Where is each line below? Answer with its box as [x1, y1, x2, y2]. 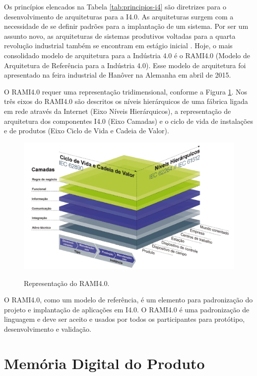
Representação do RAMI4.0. [24, 278, 110, 288]
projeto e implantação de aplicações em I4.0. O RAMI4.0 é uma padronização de [4, 304, 250, 314]
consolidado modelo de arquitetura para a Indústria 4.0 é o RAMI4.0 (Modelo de [4, 50, 250, 60]
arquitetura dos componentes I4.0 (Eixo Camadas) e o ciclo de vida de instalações [4, 115, 253, 126]
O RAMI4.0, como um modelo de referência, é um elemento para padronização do [4, 294, 253, 305]
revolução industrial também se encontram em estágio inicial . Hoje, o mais [4, 40, 233, 51]
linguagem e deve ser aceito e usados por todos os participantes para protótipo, [4, 314, 245, 324]
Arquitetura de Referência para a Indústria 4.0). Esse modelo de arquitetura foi [4, 60, 246, 70]
